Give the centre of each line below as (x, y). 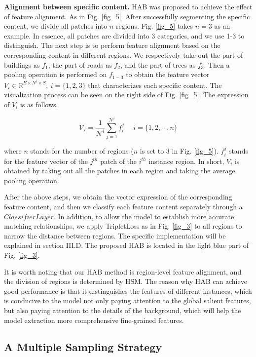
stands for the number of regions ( (82, 151)
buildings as (22, 64)
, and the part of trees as (158, 64)
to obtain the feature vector (168, 74)
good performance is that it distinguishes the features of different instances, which (128, 291)
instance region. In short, (186, 161)
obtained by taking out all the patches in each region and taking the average (120, 171)
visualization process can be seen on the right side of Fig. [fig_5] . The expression (126, 95)
